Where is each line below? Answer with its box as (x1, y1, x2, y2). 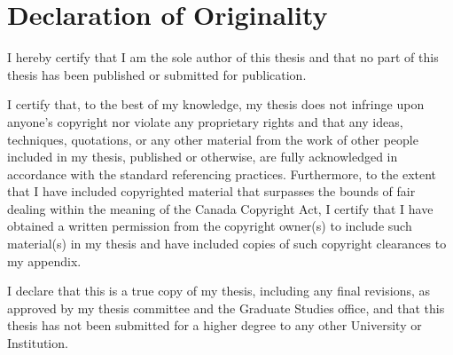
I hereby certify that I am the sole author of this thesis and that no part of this (7, 48, 439, 67)
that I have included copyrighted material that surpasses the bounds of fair (7, 182, 416, 201)
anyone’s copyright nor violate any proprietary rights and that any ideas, (7, 112, 403, 130)
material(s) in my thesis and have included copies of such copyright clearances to (7, 234, 447, 253)
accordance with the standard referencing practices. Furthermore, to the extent (7, 164, 437, 183)
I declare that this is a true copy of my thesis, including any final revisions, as (7, 281, 431, 300)
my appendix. (7, 251, 82, 270)
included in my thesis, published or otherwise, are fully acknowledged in (7, 147, 398, 166)
